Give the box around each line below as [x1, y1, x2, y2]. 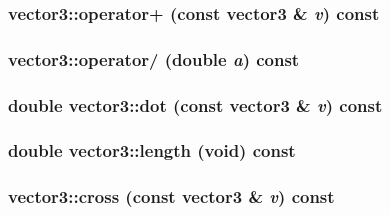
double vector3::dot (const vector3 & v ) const [8, 92, 383, 117]
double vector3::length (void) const [8, 138, 296, 163]
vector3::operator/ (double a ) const [8, 46, 300, 71]
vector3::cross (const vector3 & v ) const [8, 184, 335, 209]
